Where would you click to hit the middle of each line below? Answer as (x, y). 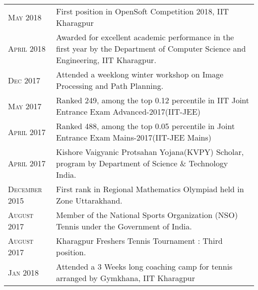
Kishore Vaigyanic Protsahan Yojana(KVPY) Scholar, (150, 152)
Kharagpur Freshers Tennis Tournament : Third (139, 241)
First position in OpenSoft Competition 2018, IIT (143, 11)
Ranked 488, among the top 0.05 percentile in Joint (146, 126)
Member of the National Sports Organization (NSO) (147, 215)
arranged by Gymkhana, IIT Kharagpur (126, 278)
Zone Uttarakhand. (89, 200)
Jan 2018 (24, 272)
